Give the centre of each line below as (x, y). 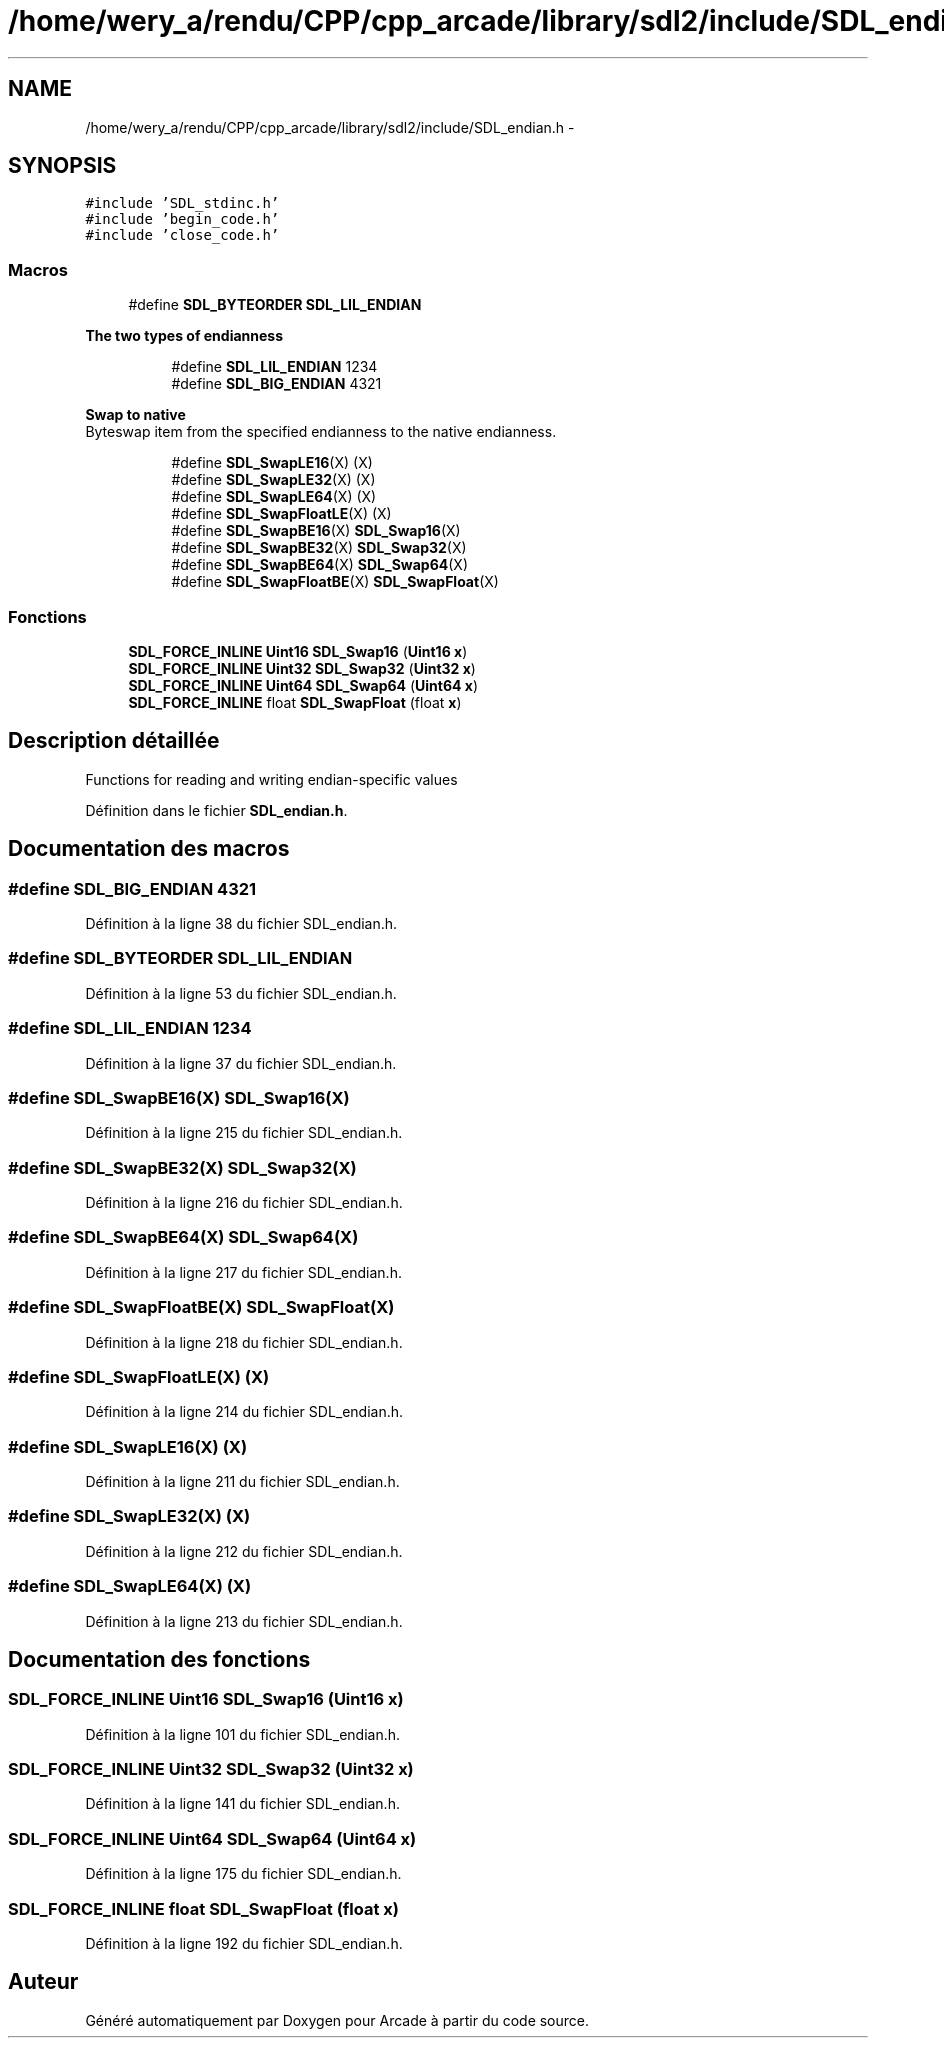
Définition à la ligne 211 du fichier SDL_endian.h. (242, 1481)
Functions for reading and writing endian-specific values (271, 779)
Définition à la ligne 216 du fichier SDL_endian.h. (244, 1202)
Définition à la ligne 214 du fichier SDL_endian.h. (244, 1412)
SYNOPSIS (62, 166)
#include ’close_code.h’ (182, 235)
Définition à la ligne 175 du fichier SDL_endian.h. (243, 1874)
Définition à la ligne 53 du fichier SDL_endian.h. (241, 993)
